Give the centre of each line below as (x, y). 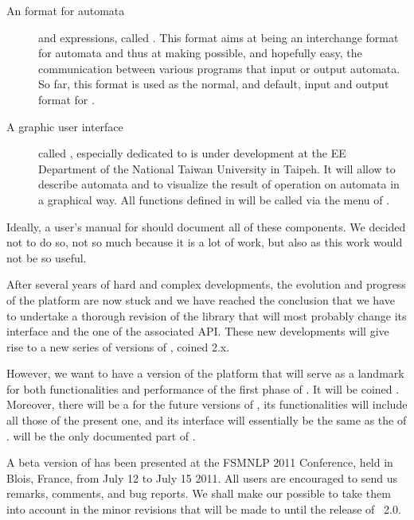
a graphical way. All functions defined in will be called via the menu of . (214, 199)
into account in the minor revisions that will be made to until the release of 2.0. (204, 509)
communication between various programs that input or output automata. (219, 68)
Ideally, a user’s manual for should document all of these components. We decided (206, 226)
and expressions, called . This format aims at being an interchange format (219, 37)
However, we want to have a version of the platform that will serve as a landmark (205, 373)
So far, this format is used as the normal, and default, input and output (214, 84)
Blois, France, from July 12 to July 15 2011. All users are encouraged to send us (202, 477)
